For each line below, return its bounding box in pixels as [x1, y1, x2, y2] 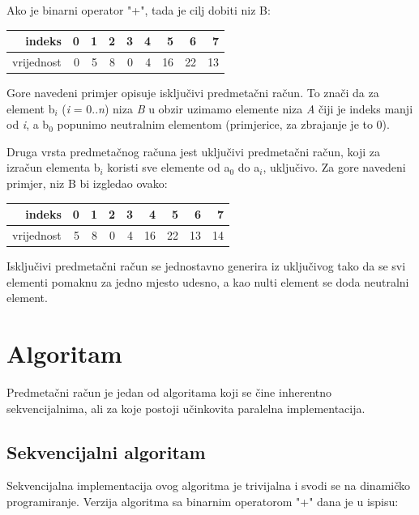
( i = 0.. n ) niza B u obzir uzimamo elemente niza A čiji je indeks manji [62, 100, 413, 117]
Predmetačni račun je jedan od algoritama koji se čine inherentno [6, 383, 332, 400]
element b [6, 100, 55, 117]
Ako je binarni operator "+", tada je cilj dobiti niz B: [6, 2, 271, 18]
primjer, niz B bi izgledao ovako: [6, 175, 168, 191]
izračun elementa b [6, 159, 100, 176]
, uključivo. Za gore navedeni [263, 159, 406, 176]
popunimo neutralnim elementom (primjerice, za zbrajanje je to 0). [57, 116, 390, 133]
